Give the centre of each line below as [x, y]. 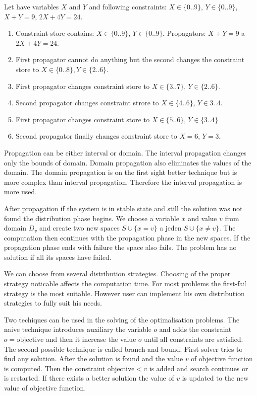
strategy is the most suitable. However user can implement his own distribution [124, 293]
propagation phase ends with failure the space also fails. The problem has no [120, 247]
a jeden [171, 228]
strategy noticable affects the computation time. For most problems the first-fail [126, 283]
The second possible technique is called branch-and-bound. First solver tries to [123, 349]
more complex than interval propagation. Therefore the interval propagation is [123, 182]
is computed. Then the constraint [55, 368]
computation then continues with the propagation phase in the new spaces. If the [127, 237]
